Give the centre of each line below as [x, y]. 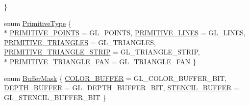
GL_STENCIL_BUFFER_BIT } [55, 97]
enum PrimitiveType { [38, 23]
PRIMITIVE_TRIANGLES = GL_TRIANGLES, [80, 42]
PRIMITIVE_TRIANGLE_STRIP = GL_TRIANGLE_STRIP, [102, 52]
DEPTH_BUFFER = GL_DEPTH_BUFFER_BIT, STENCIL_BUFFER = [122, 88]
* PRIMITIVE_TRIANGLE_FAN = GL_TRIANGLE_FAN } [100, 61]
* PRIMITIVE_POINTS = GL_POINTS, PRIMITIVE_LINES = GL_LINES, [125, 33]
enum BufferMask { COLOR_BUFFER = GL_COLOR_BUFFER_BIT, [115, 78]
